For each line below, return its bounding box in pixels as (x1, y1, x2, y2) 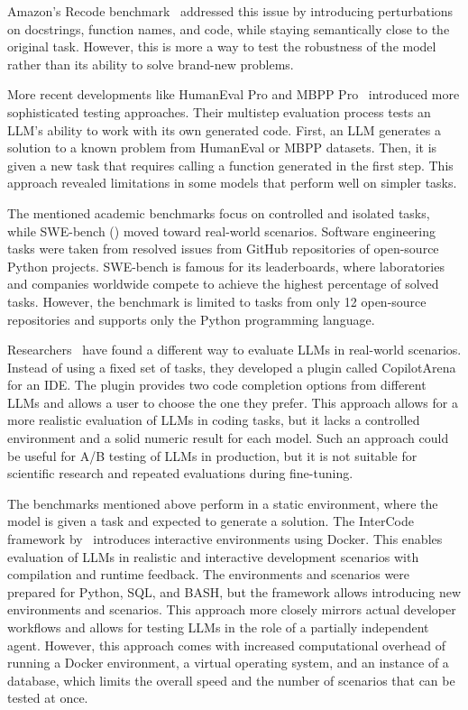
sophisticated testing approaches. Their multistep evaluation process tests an (7, 102, 431, 121)
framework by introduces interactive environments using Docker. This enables (7, 530, 443, 549)
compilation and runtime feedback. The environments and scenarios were (7, 565, 410, 584)
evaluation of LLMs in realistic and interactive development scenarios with (7, 547, 419, 566)
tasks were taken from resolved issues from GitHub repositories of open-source (7, 239, 439, 258)
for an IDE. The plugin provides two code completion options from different (7, 375, 427, 394)
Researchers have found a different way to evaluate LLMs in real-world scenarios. (7, 340, 462, 359)
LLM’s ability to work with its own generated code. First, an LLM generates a (7, 120, 441, 139)
